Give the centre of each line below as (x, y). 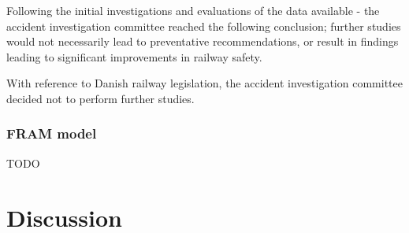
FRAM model (52, 133)
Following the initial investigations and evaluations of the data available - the (193, 10)
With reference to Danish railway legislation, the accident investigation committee (204, 83)
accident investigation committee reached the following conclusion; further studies (204, 26)
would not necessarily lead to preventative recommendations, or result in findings (203, 41)
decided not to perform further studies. (100, 98)
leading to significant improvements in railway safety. (134, 56)
